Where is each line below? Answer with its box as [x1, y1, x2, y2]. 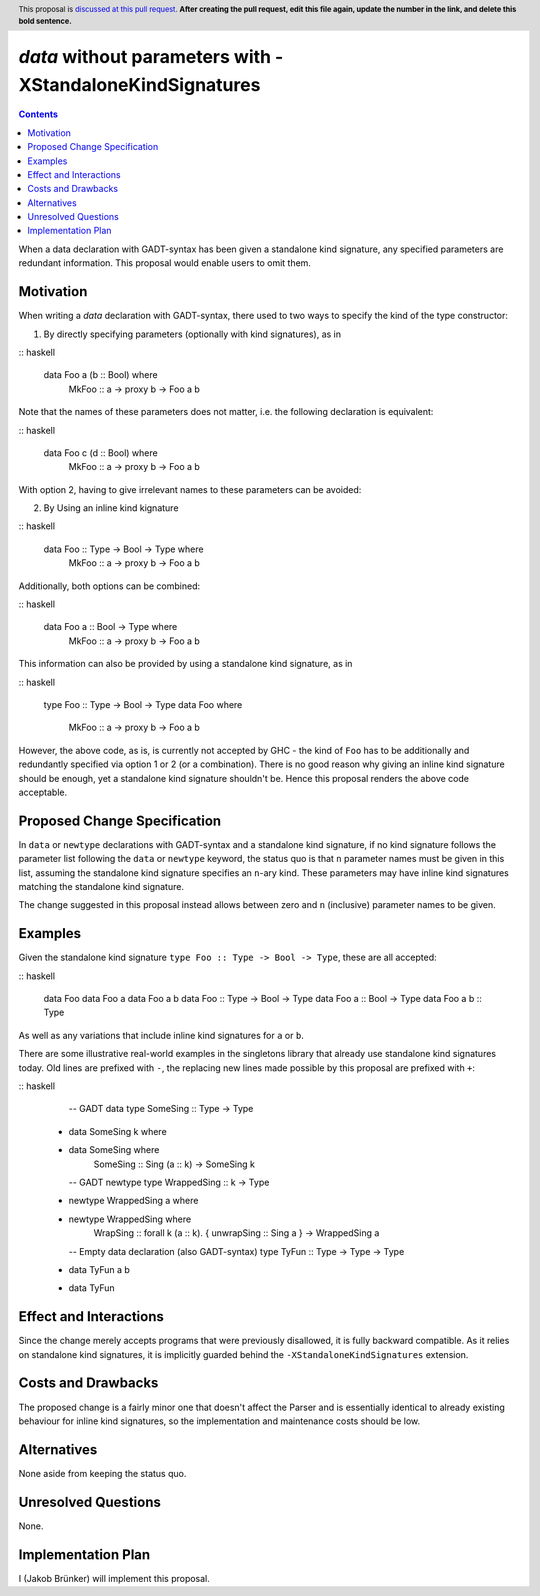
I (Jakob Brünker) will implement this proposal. [18, 1572, 210, 1584]
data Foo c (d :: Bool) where [43, 446, 159, 459]
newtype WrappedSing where [68, 1213, 192, 1225]
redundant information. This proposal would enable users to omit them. [18, 257, 312, 269]
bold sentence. [18, 16, 72, 26]
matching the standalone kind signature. [18, 881, 185, 892]
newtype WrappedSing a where [68, 1195, 199, 1207]
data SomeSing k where [68, 1125, 167, 1137]
